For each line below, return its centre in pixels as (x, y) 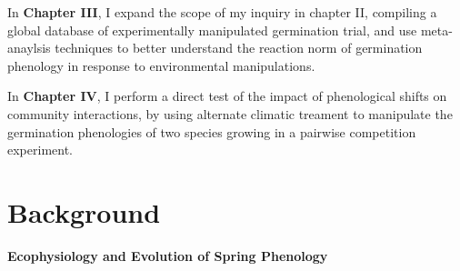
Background (84, 211)
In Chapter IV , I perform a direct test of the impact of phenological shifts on (227, 96)
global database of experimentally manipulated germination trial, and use (212, 30)
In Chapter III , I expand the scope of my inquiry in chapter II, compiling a (222, 12)
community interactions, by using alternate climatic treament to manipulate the (230, 113)
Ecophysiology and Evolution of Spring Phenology (168, 255)
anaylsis (29, 48)
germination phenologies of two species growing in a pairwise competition (212, 131)
